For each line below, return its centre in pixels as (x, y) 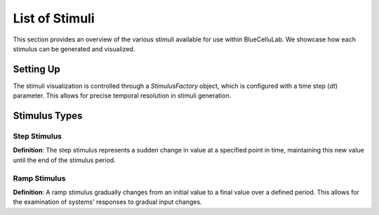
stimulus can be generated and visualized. (74, 48)
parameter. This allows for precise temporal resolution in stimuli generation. (122, 96)
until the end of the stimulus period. (64, 160)
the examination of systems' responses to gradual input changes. (108, 202)
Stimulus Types (48, 116)
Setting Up (37, 69)
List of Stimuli (54, 18)
